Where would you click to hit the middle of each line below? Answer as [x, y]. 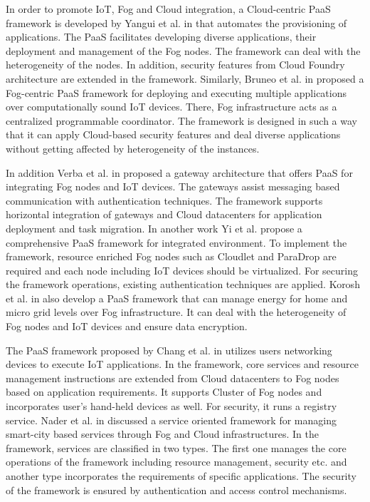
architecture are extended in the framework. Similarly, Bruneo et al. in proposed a [185, 78]
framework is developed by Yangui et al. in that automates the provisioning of [176, 22]
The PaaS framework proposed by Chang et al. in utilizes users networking [169, 350]
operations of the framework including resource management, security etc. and [176, 462]
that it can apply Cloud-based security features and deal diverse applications [173, 134]
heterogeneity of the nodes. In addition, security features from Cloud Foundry [175, 65]
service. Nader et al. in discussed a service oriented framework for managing [171, 420]
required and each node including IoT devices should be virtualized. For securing [182, 270]
